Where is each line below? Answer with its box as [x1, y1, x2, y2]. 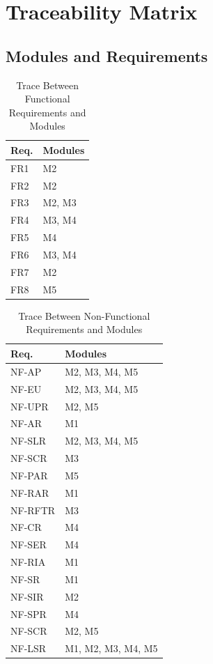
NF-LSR [10, 641, 47, 656]
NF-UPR [10, 399, 49, 413]
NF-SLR [10, 433, 47, 448]
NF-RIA [10, 555, 46, 569]
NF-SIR [10, 589, 44, 603]
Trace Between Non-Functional [18, 308, 150, 323]
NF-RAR [10, 485, 49, 500]
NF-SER [10, 537, 47, 552]
